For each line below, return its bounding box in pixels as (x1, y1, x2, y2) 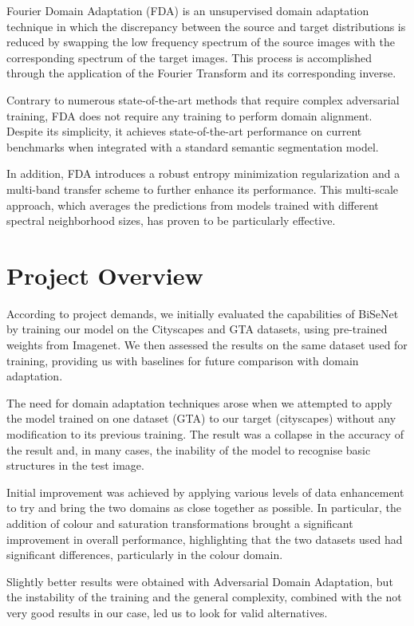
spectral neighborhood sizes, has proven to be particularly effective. (6, 212, 336, 229)
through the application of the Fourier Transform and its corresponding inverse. (6, 65, 396, 81)
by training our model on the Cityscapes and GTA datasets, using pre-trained (6, 321, 388, 337)
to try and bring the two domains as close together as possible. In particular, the (6, 499, 401, 516)
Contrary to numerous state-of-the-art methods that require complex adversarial (6, 91, 400, 108)
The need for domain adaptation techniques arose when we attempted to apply (6, 394, 392, 411)
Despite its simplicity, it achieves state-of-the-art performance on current (6, 123, 362, 140)
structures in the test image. (6, 457, 144, 474)
